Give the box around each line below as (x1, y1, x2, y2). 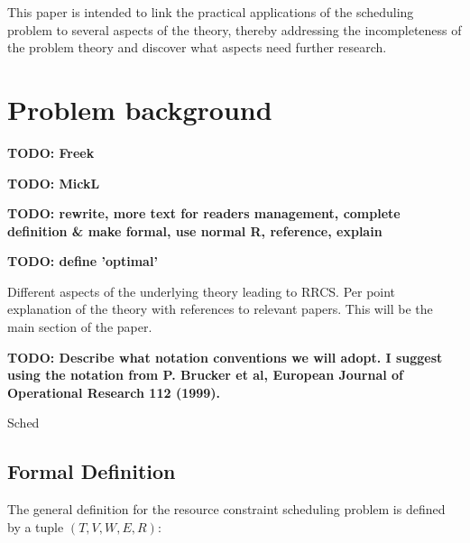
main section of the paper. (7, 318, 152, 336)
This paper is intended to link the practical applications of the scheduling (7, 3, 414, 21)
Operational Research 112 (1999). (7, 382, 221, 401)
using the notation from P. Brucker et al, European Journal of (7, 365, 404, 384)
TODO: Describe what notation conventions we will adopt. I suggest (7, 347, 443, 366)
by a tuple (7, 517, 64, 536)
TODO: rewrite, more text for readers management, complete (7, 204, 401, 223)
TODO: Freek (7, 143, 95, 161)
